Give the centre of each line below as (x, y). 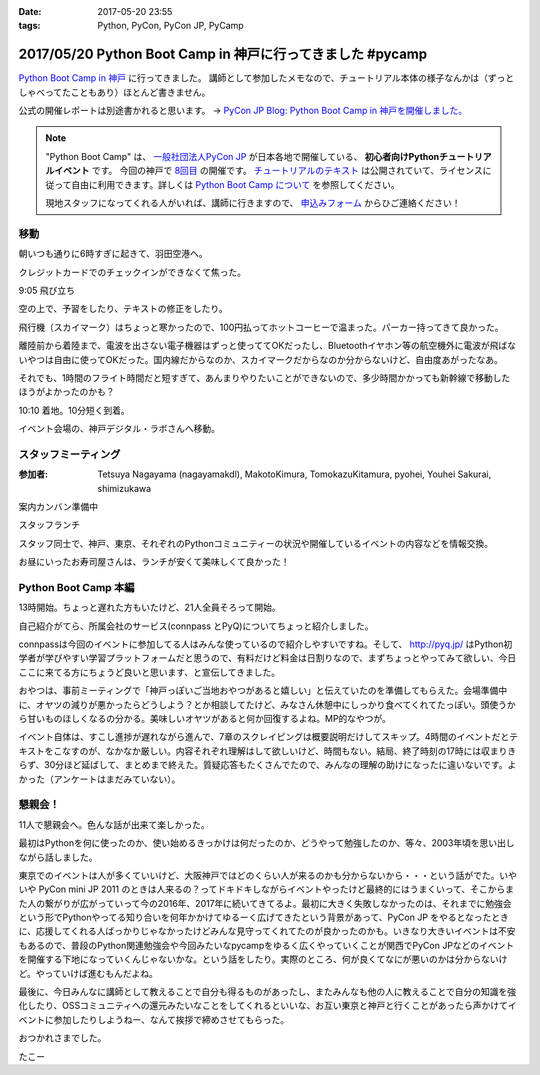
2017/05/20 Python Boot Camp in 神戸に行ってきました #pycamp (223, 54)
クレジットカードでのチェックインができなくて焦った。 (132, 272)
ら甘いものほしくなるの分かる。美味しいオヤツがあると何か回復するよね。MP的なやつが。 (205, 719)
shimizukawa (124, 488)
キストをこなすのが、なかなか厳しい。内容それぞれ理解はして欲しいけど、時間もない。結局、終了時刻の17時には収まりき (267, 751)
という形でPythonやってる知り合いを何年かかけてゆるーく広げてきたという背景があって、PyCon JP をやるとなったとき (264, 917)
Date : (30, 11)
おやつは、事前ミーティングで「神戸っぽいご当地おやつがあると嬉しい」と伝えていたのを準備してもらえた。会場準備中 (263, 691)
